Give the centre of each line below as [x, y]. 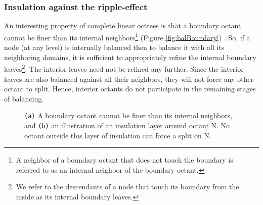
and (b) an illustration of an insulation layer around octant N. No [127, 125]
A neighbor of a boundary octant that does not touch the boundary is [124, 160]
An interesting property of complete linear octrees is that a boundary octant [123, 25]
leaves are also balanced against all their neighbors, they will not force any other [129, 79]
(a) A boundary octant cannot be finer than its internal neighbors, [128, 115]
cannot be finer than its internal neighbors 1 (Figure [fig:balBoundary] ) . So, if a [127, 36]
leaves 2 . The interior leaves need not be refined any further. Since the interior [124, 68]
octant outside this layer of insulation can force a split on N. [118, 135]
